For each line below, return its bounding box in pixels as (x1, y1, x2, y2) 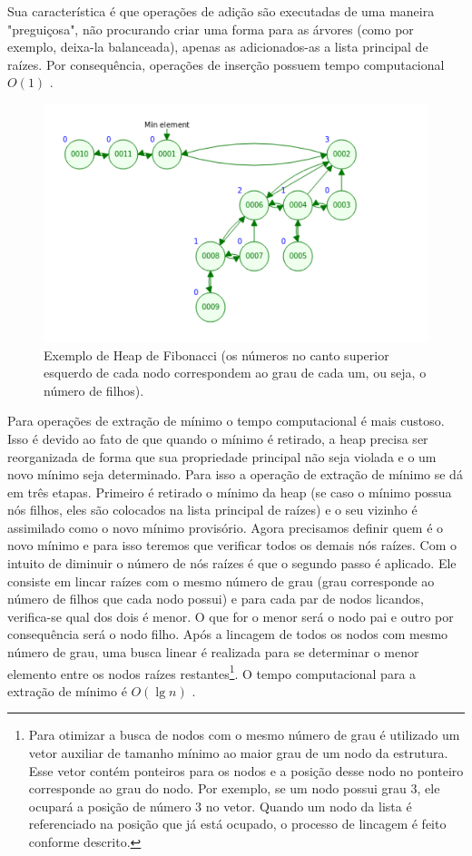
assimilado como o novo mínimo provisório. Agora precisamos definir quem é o (7, 517, 444, 536)
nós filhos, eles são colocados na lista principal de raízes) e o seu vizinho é (7, 500, 418, 519)
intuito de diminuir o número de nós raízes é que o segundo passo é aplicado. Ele (7, 554, 457, 573)
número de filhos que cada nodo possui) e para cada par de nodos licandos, (7, 589, 425, 608)
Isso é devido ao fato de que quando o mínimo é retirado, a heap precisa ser (7, 428, 428, 448)
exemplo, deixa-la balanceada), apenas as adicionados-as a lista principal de (7, 37, 428, 56)
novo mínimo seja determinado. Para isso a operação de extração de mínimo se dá (7, 465, 463, 484)
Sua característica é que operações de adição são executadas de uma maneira (7, 2, 435, 20)
